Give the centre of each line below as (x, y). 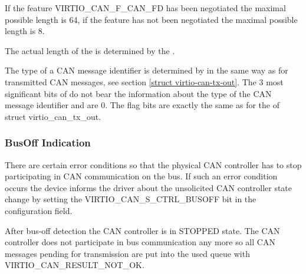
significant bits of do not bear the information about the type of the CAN (138, 93)
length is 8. (25, 31)
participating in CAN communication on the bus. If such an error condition (141, 176)
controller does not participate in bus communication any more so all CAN (140, 242)
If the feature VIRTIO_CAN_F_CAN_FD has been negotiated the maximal (145, 8)
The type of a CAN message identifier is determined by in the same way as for (147, 70)
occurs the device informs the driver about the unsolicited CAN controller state (149, 187)
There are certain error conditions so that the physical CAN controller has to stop (153, 164)
